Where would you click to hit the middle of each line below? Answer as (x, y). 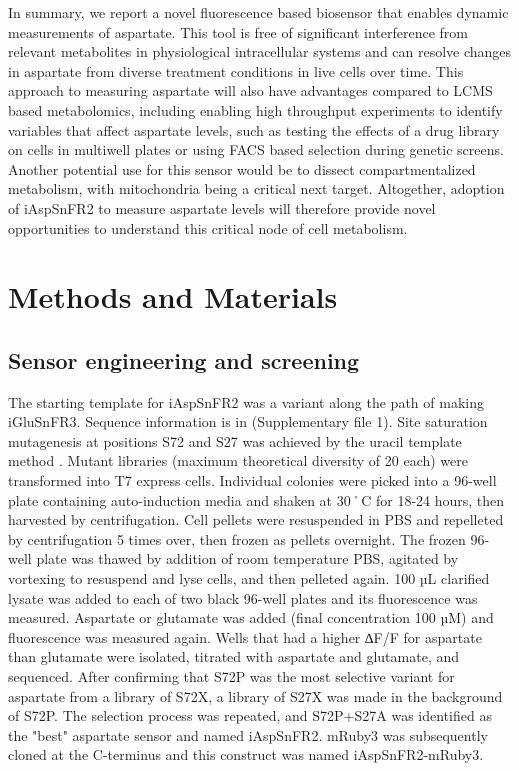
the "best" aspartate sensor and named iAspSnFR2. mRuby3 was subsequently (248, 734)
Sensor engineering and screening (184, 359)
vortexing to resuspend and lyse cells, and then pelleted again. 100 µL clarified (249, 578)
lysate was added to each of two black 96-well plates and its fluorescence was (243, 597)
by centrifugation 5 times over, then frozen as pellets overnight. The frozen (237, 538)
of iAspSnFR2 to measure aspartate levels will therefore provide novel (222, 207)
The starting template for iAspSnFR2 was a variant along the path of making (246, 401)
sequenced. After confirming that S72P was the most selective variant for (231, 676)
